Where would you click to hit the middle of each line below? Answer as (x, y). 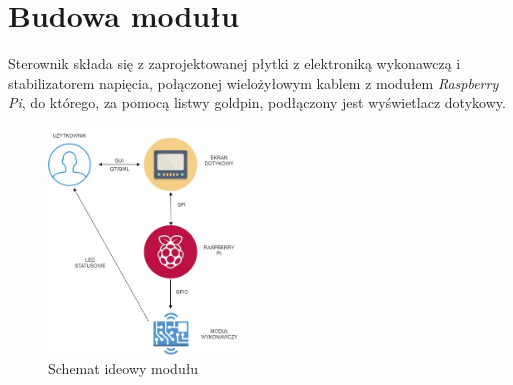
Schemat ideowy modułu (123, 368)
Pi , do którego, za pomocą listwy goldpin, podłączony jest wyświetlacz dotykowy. (257, 102)
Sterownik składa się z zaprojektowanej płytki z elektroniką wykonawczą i (234, 63)
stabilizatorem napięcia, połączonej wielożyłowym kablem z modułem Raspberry (253, 82)
